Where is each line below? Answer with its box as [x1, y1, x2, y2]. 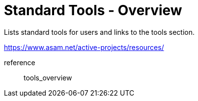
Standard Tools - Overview [4, 2, 182, 19]
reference [4, 58, 35, 67]
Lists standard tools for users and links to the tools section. [4, 27, 195, 36]
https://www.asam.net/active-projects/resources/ [4, 43, 164, 51]
